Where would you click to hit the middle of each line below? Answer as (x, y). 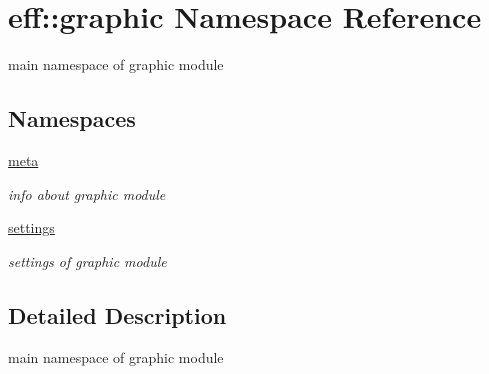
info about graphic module (87, 193)
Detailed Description (117, 314)
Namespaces (72, 118)
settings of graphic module (87, 260)
